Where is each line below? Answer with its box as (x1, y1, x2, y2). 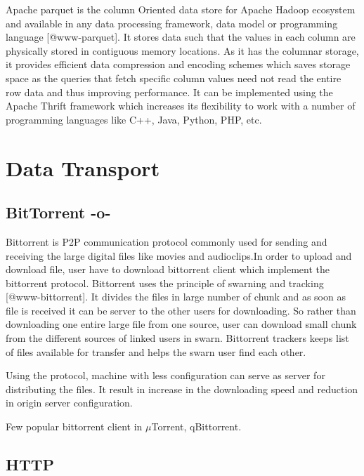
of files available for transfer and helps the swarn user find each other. (6, 344, 306, 359)
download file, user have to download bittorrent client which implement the (6, 262, 330, 277)
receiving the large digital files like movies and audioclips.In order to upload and (6, 248, 352, 263)
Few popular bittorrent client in (6, 419, 143, 434)
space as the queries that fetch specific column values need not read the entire (6, 70, 342, 85)
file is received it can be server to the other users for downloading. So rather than (6, 303, 356, 317)
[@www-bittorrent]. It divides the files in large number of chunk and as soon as (6, 289, 346, 304)
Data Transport (6, 153, 160, 182)
